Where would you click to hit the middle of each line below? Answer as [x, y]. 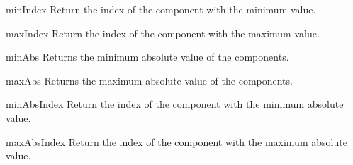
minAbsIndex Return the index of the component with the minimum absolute [175, 104]
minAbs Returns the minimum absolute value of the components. [147, 57]
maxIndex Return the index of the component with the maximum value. [163, 33]
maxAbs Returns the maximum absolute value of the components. [149, 80]
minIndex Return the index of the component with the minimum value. [161, 9]
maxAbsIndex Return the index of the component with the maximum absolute [176, 141]
